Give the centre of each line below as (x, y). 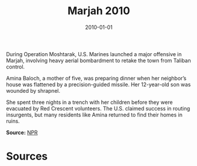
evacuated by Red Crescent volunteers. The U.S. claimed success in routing (98, 108)
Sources (27, 156)
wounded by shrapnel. (33, 90)
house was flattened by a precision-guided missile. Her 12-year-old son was (98, 84)
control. (16, 67)
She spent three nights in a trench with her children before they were (89, 102)
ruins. (13, 121)
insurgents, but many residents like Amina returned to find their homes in (94, 115)
